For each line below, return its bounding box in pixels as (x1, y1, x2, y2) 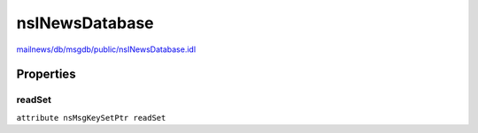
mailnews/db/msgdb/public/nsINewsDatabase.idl (16, 44, 197, 55)
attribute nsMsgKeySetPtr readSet (16, 113, 166, 122)
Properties (16, 67, 76, 82)
